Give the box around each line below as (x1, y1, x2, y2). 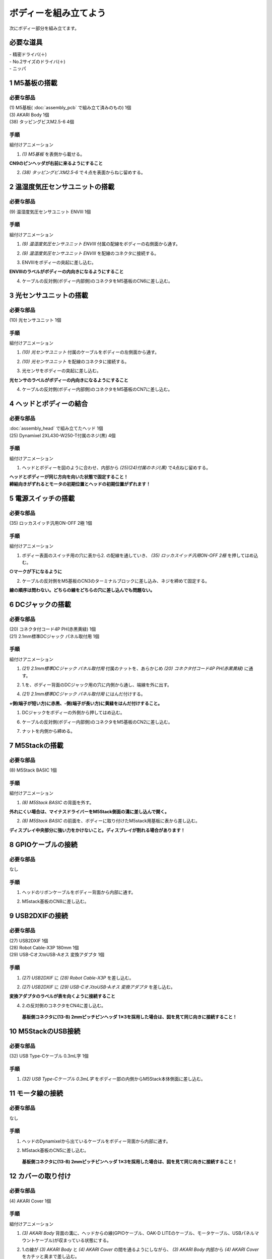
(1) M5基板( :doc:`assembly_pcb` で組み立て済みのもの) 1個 (9, 105, 131, 111)
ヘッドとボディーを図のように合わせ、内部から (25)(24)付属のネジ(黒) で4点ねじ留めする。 (22, 465, 211, 471)
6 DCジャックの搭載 (9, 600, 72, 609)
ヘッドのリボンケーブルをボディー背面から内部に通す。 (22, 889, 136, 895)
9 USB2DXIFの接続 (9, 912, 68, 920)
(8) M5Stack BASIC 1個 (9, 767, 57, 773)
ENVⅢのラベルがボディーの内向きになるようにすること (9, 268, 124, 274)
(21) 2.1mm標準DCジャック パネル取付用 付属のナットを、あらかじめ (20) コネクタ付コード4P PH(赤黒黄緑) (22, 665, 243, 672)
